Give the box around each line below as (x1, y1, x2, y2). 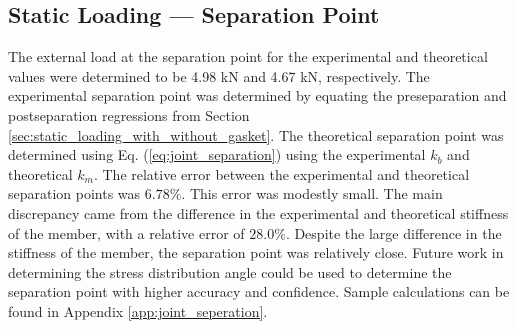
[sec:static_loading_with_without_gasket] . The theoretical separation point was (8, 124, 504, 145)
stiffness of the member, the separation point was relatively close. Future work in (8, 242, 504, 263)
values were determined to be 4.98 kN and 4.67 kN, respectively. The (8, 65, 430, 86)
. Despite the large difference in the (285, 222, 502, 243)
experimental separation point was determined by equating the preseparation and (8, 85, 507, 106)
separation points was (8, 183, 141, 204)
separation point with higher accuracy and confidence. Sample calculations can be (8, 281, 510, 302)
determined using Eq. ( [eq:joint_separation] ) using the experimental (8, 144, 426, 165)
